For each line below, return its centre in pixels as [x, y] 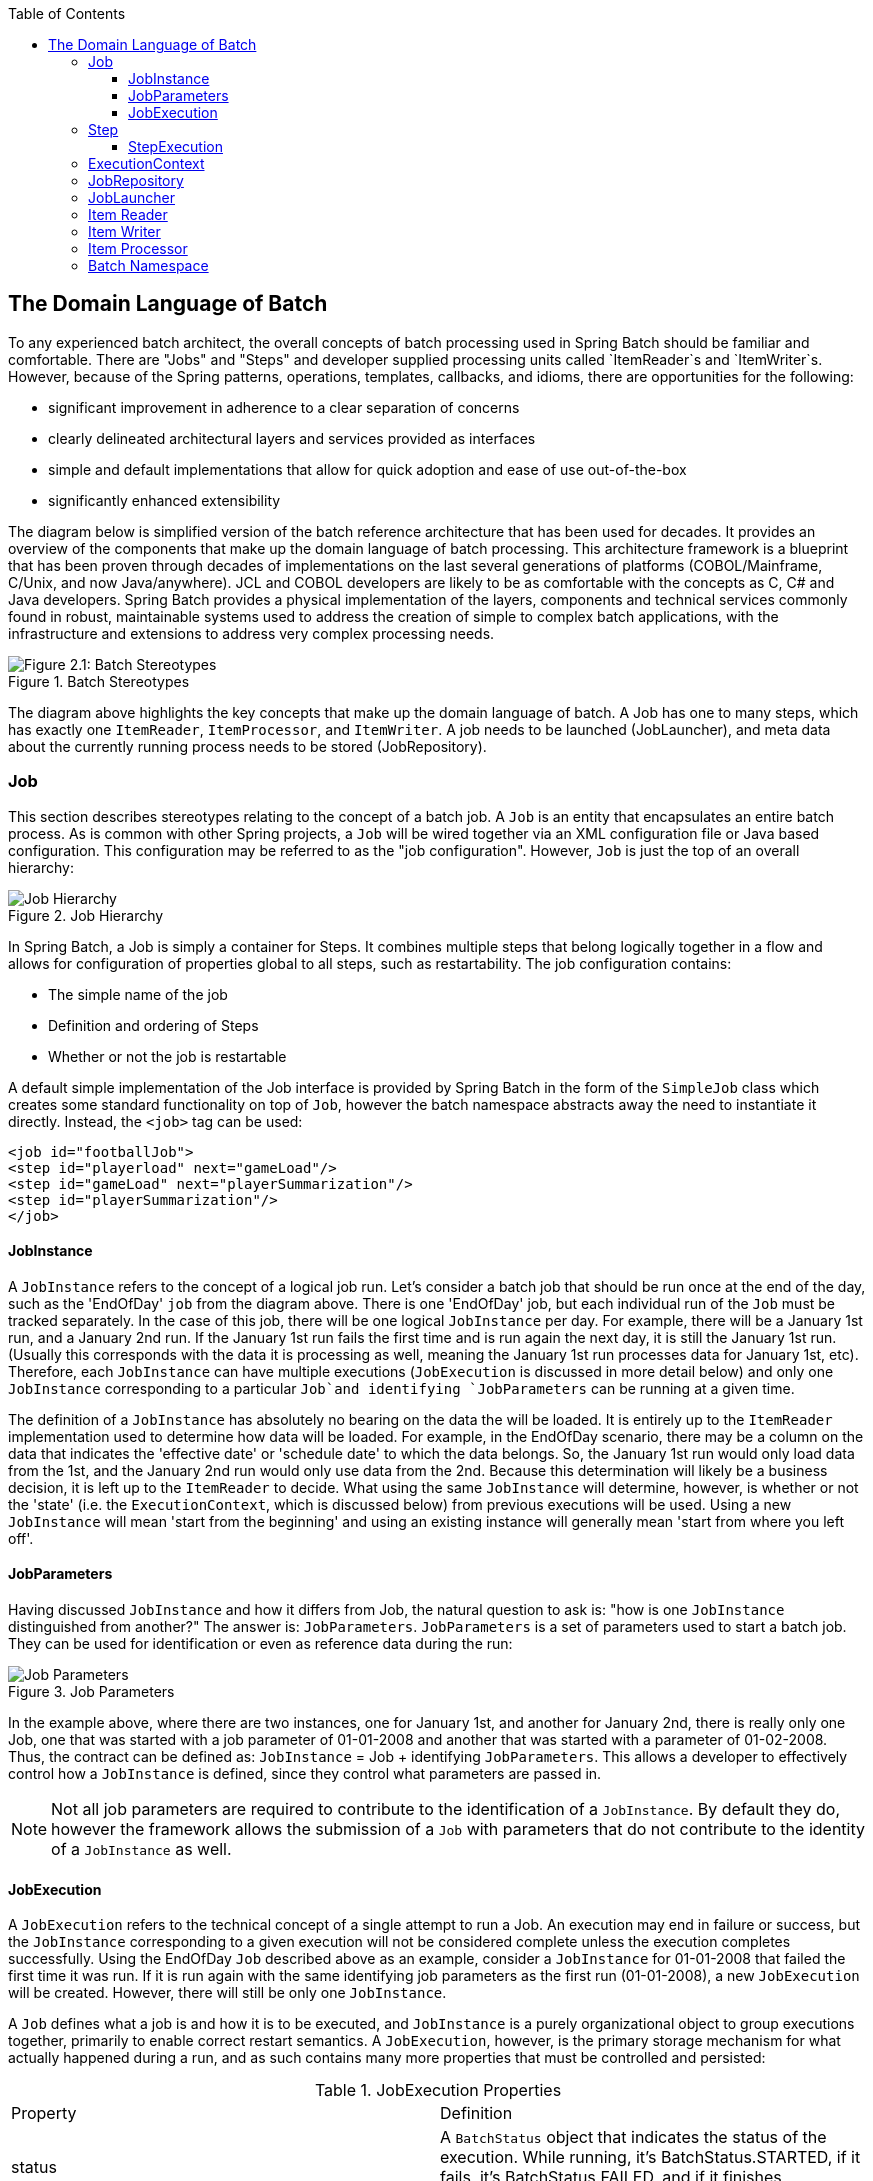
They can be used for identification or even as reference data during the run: [260, 1644]
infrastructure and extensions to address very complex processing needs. [251, 633]
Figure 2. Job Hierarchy [86, 915]
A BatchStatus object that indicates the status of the [633, 2137]
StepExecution [175, 146]
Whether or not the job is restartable [167, 1056]
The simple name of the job [138, 994]
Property [44, 2113]
